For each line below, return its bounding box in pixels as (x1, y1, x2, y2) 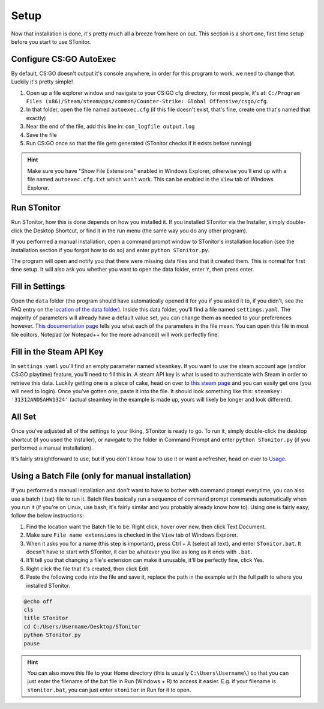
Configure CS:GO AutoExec (11, 54, 116, 64)
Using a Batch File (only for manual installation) (11, 471, 191, 481)
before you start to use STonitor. (11, 38, 91, 45)
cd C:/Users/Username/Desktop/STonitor (23, 623, 141, 630)
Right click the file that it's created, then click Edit (26, 565, 148, 572)
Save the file (26, 131, 57, 138)
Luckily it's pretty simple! (11, 78, 73, 85)
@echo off (23, 598, 53, 605)
